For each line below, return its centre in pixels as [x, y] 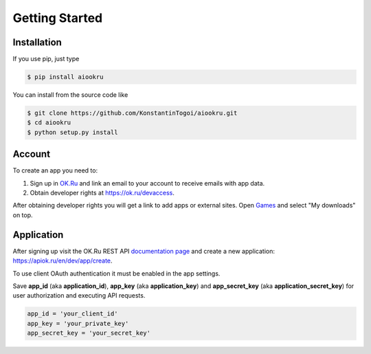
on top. [23, 215]
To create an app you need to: [55, 170]
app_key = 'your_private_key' [78, 323]
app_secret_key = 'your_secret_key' [89, 333]
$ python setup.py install [72, 132]
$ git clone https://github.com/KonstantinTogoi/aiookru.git [132, 113]
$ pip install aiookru [65, 77]
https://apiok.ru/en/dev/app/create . [63, 261]
